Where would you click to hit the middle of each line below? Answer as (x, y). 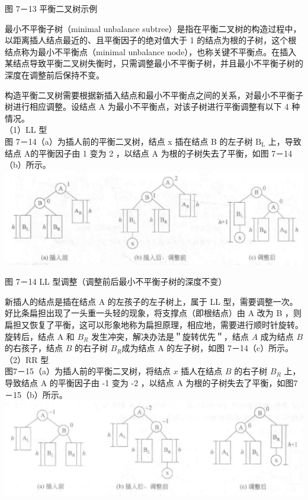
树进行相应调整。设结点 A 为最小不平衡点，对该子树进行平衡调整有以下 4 (147, 106)
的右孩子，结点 (34, 348)
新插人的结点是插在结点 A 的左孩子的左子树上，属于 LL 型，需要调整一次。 (151, 301)
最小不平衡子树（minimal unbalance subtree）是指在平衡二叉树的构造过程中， (153, 28)
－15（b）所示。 (36, 394)
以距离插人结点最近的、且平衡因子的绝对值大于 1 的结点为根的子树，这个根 (151, 40)
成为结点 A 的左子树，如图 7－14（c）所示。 (208, 348)
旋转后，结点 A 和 (40, 336)
